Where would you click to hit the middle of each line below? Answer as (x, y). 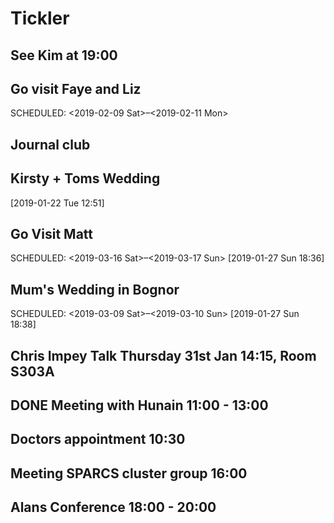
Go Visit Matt (52, 233)
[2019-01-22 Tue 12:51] (57, 203)
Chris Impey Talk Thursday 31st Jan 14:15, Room (163, 355)
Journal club (50, 144)
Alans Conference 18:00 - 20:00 (113, 507)
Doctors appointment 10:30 (98, 439)
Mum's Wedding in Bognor (95, 289)
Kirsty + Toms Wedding (85, 178)
